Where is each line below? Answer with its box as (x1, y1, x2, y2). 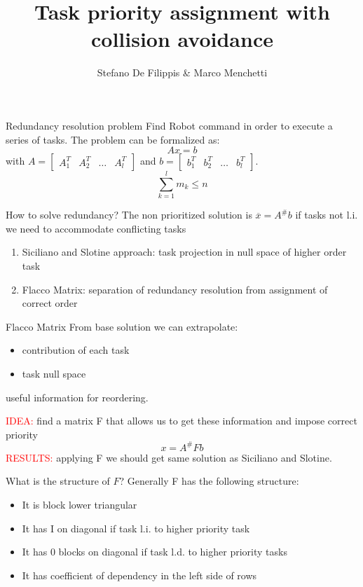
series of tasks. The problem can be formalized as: (6, 132, 220, 146)
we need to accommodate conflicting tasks (6, 221, 186, 235)
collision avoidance (91, 25, 273, 53)
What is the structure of (6, 474, 110, 488)
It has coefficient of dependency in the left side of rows (22, 567, 257, 582)
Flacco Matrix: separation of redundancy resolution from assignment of (22, 282, 328, 296)
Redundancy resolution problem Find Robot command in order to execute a (6, 118, 333, 132)
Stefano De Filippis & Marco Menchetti (97, 65, 268, 80)
